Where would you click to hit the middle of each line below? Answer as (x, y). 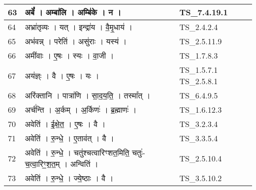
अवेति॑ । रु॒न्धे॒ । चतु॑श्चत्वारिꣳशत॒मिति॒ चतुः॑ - (85, 152)
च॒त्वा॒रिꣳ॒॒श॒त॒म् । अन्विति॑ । (62, 164)
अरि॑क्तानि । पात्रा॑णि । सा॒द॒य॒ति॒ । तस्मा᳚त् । (88, 95)
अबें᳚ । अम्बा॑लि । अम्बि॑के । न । (73, 12)
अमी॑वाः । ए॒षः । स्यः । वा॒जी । (69, 55)
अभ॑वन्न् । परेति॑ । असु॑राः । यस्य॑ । (76, 41)
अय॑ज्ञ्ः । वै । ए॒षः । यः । (62, 75)
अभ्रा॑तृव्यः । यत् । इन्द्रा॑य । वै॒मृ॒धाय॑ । (79, 27)
